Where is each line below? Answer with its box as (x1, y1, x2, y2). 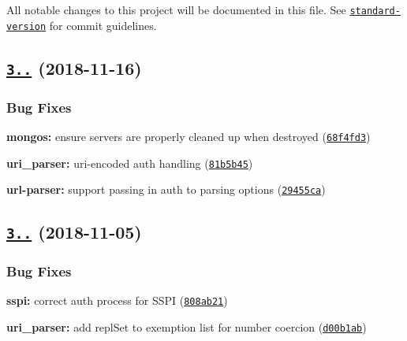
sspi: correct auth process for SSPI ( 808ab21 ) (6, 292, 228, 309)
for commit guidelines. (49, 17, 157, 33)
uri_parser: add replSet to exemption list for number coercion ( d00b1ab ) (6, 319, 367, 335)
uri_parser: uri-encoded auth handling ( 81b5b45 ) (6, 154, 253, 171)
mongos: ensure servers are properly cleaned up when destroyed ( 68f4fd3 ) (6, 128, 371, 144)
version (6, 20, 47, 32)
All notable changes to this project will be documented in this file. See (6, 2, 346, 17)
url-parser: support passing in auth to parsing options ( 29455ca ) (6, 181, 326, 198)
